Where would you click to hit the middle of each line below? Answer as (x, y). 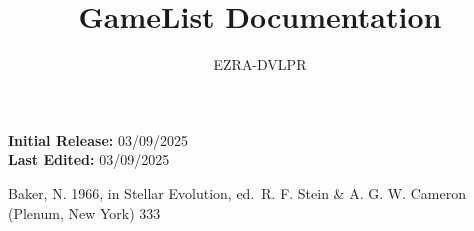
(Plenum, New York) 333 (84, 212)
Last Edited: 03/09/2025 (89, 159)
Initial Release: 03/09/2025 (98, 139)
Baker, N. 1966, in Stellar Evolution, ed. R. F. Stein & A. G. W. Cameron (237, 192)
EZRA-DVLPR (260, 64)
